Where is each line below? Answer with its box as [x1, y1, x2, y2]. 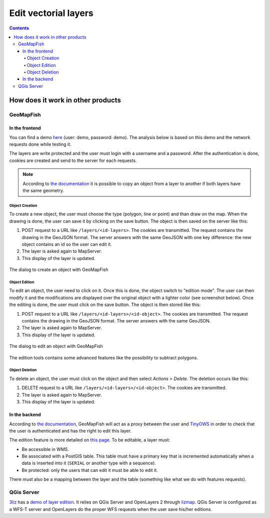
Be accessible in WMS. [21, 446, 69, 452]
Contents [9, 25, 29, 31]
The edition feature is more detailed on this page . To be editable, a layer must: [9, 437, 170, 443]
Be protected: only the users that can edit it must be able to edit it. [21, 467, 158, 473]
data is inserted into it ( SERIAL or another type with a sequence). [21, 460, 156, 466]
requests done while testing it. [9, 141, 72, 147]
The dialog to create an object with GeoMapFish [9, 266, 108, 272]
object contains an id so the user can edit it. [21, 241, 112, 247]
